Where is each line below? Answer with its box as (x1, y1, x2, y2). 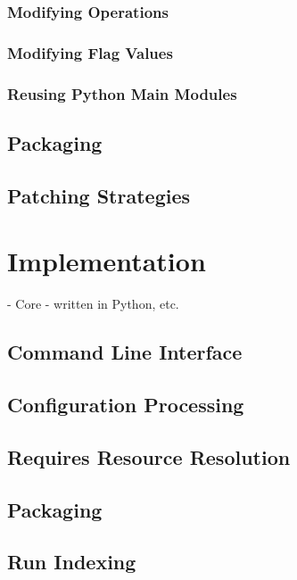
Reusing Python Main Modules (7, 82, 237, 104)
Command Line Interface (7, 338, 243, 366)
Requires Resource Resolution (7, 443, 291, 470)
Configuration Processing (7, 390, 244, 418)
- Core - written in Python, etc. (7, 294, 179, 313)
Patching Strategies (7, 181, 191, 209)
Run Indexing (7, 548, 136, 576)
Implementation (7, 243, 206, 279)
